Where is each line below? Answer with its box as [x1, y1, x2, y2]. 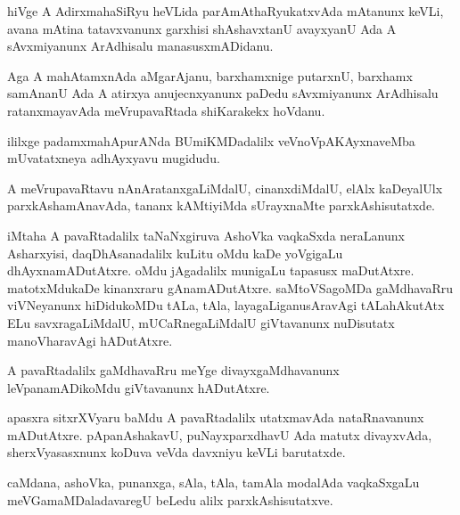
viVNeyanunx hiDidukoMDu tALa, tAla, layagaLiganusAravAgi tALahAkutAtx [7, 296, 445, 315]
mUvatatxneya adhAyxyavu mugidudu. [7, 149, 220, 168]
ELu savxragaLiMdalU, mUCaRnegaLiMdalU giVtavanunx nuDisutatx [7, 313, 395, 331]
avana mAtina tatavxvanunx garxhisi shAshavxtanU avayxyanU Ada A [7, 19, 397, 37]
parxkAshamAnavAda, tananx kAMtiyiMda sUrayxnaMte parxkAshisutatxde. [7, 196, 436, 215]
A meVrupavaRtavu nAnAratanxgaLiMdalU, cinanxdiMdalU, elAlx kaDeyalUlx [7, 178, 443, 197]
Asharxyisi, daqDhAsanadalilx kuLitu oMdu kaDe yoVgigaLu [7, 243, 343, 262]
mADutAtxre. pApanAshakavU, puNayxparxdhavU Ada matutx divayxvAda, [7, 425, 432, 444]
